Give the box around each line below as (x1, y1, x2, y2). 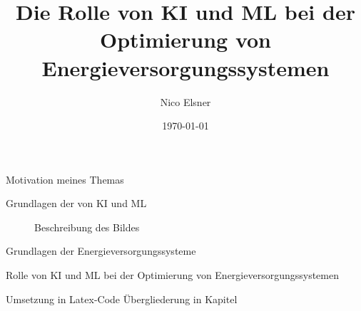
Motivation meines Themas (6, 172, 124, 186)
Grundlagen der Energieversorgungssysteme (6, 243, 196, 258)
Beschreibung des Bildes (34, 219, 140, 234)
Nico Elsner (160, 94, 211, 109)
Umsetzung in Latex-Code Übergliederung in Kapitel (6, 291, 238, 306)
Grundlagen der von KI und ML (6, 196, 147, 211)
